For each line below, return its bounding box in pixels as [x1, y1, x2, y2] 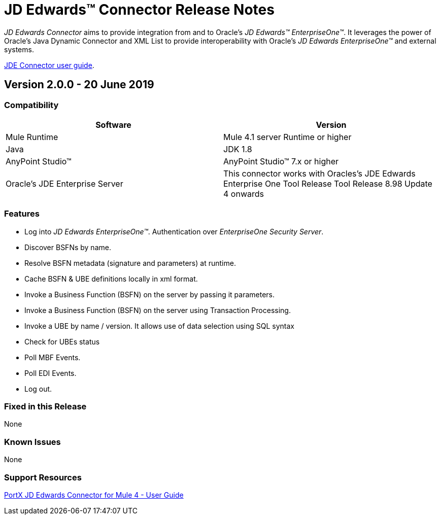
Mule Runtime [6, 131, 58, 142]
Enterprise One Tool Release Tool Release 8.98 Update [223, 178, 432, 189]
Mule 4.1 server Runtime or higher [223, 131, 352, 142]
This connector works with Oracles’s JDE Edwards [223, 168, 416, 179]
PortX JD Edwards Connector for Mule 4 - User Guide [4, 490, 184, 499]
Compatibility [4, 99, 59, 110]
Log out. [24, 384, 52, 393]
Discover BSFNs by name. [24, 243, 111, 252]
